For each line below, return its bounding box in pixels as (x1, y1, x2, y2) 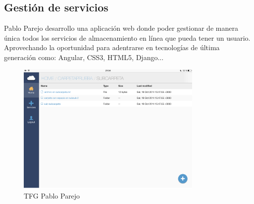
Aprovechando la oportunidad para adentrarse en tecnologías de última (4, 42, 220, 53)
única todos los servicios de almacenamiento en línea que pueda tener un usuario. (4, 32, 251, 43)
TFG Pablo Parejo (24, 191, 80, 201)
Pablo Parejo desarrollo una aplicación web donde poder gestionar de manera (4, 23, 238, 33)
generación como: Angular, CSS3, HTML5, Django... (4, 52, 164, 62)
